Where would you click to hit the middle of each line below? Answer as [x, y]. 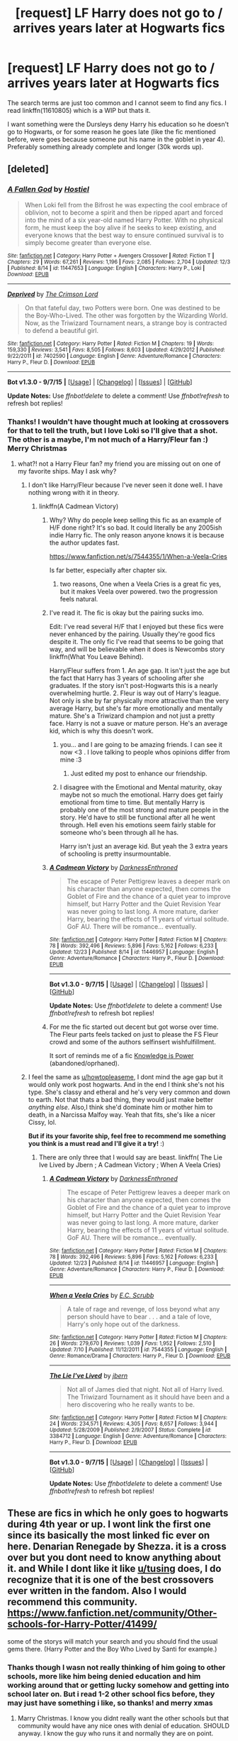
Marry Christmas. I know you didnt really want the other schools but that [123, 1718]
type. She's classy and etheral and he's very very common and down [129, 1092]
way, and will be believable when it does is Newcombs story [137, 649]
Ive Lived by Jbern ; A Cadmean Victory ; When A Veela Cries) [130, 1164]
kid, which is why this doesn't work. [102, 731]
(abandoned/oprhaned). [84, 1063]
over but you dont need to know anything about [114, 1557]
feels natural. [79, 599]
